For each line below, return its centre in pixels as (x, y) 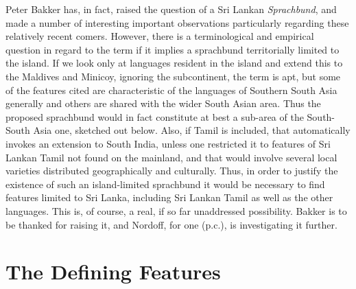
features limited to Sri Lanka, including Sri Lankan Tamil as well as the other (169, 197)
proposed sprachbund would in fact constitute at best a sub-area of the (155, 116)
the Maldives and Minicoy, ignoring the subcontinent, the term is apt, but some (173, 76)
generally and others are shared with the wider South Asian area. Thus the (163, 103)
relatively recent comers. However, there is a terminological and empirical (160, 36)
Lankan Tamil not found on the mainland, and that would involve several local (171, 157)
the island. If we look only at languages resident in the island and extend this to (174, 63)
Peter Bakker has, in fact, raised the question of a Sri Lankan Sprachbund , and (171, 9)
